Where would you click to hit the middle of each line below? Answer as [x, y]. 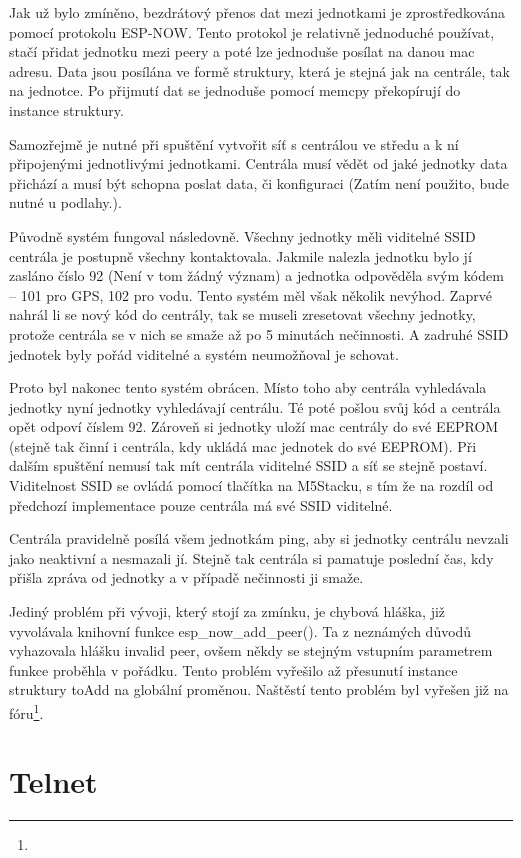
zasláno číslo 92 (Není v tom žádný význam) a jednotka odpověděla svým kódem [256, 275]
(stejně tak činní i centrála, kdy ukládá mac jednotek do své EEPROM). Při [243, 445]
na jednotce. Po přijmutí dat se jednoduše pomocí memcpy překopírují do [235, 90]
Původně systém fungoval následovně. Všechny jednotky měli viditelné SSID [242, 235]
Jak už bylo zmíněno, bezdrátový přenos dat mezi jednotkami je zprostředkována [257, 12]
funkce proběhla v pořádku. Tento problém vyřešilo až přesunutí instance [233, 669]
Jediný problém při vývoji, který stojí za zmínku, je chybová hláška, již [227, 611]
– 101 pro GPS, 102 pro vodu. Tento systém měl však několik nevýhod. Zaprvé [250, 294]
